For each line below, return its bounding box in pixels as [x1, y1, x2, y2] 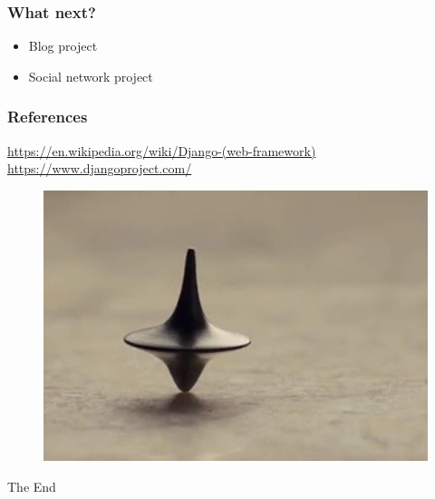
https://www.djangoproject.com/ [7, 159, 192, 178]
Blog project [28, 36, 98, 55]
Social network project [28, 66, 153, 85]
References [7, 105, 88, 128]
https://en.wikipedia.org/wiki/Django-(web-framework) [7, 141, 316, 160]
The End [7, 476, 56, 495]
